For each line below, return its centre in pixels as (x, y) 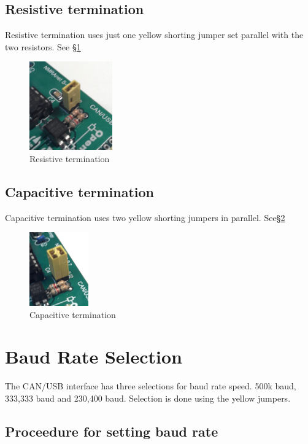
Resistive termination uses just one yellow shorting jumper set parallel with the (154, 35)
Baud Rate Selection (94, 356)
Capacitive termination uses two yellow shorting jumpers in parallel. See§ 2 (145, 217)
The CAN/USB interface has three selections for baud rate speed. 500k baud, (151, 386)
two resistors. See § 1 (43, 46)
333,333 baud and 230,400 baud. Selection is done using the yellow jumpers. (148, 398)
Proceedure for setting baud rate (112, 431)
